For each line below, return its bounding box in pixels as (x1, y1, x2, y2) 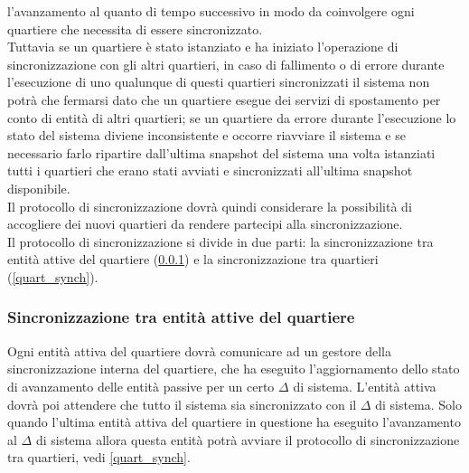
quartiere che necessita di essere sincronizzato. (7, 19, 263, 38)
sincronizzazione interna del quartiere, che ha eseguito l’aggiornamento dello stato (7, 359, 460, 378)
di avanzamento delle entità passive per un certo (7, 376, 275, 395)
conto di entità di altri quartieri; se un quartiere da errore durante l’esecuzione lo (7, 108, 456, 127)
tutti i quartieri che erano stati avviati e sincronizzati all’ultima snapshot (7, 161, 413, 180)
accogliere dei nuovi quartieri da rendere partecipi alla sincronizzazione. (7, 214, 403, 233)
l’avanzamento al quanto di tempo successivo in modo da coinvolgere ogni (7, 2, 415, 20)
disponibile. (7, 178, 70, 197)
